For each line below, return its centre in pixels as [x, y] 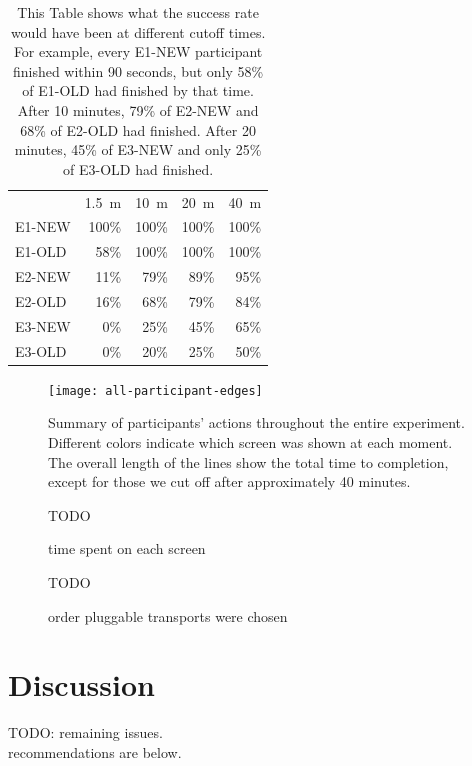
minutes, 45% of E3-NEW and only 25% [138, 149]
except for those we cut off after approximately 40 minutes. [229, 481]
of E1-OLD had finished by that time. [138, 90]
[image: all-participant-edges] [155, 390]
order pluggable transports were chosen [168, 615]
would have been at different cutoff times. [138, 31]
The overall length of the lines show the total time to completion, [248, 461]
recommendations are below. [95, 751]
